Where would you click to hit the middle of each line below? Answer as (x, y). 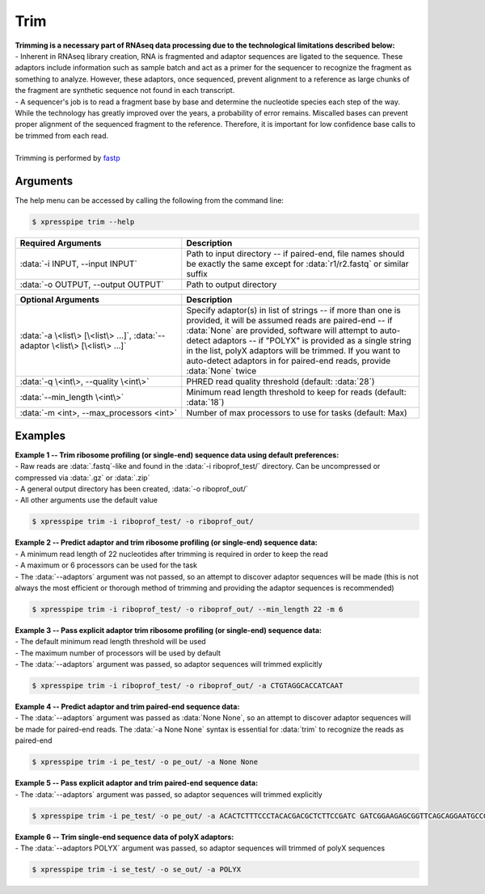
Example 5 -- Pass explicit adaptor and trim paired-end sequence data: (137, 783)
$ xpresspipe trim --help (83, 222)
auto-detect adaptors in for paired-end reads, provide (289, 361)
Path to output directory (232, 285)
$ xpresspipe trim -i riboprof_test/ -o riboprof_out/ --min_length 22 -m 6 (188, 609)
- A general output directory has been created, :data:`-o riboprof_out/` (131, 489)
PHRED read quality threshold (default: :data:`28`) (280, 382)
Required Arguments (61, 243)
